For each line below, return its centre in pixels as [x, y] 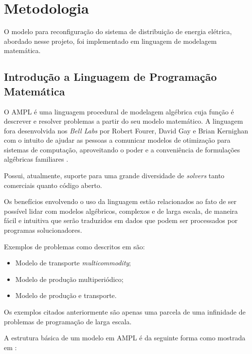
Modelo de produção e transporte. [66, 295]
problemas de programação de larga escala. [68, 321]
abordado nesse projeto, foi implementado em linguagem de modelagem [110, 41]
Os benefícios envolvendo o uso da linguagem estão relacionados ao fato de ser [120, 201]
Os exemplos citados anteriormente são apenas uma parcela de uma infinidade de [125, 312]
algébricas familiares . [36, 159]
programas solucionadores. [43, 230]
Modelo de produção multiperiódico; [69, 279]
